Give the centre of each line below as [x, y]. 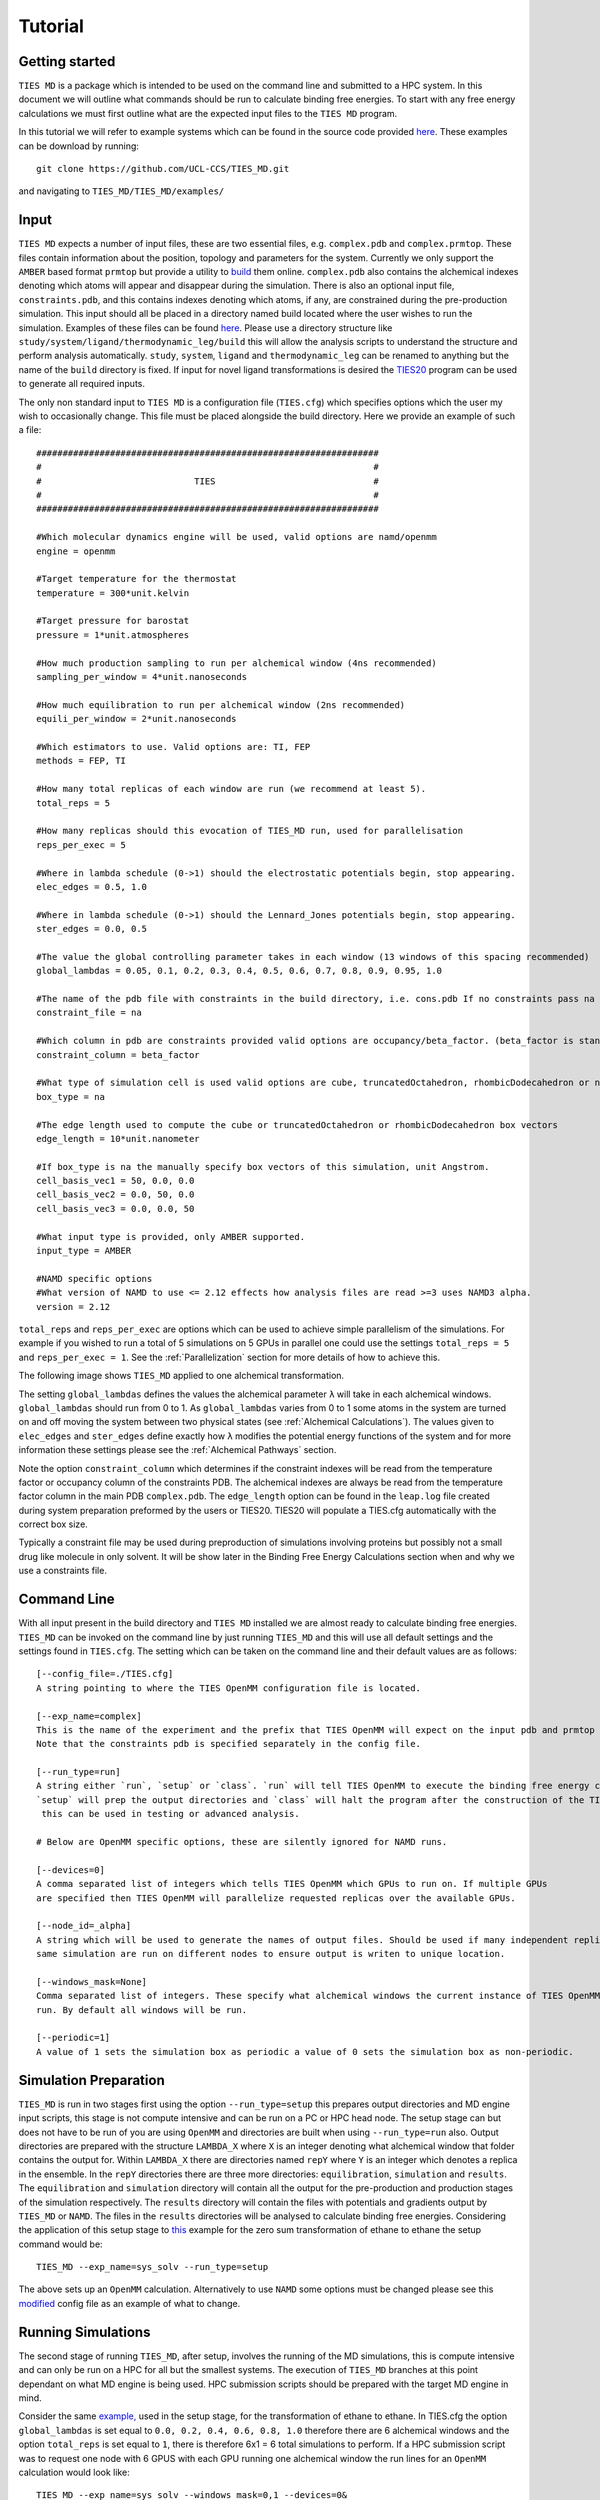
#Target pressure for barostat [113, 621]
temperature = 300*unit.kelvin [113, 593]
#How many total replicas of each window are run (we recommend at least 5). [231, 789]
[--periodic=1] [73, 2038]
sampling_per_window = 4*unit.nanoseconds [142, 677]
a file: [30, 430]
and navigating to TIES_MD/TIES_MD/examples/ [121, 191]
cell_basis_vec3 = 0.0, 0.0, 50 [115, 1208]
